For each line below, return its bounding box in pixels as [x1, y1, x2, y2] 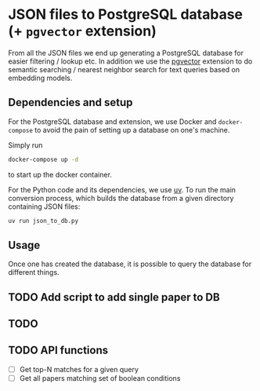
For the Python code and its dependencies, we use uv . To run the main [8, 185, 237, 194]
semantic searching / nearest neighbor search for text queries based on [8, 64, 240, 74]
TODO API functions [8, 344, 108, 357]
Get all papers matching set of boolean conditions [19, 373, 181, 382]
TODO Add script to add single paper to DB [8, 291, 221, 304]
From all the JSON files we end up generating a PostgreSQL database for [8, 48, 244, 57]
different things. [8, 268, 60, 277]
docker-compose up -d [8, 155, 79, 163]
